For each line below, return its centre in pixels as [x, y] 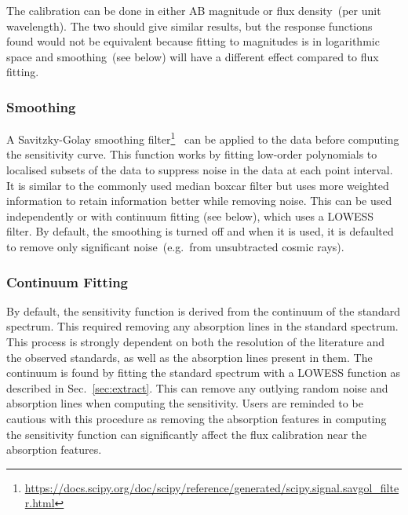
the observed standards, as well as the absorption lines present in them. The [189, 357]
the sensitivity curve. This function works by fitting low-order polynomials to [192, 154]
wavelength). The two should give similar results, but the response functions [189, 26]
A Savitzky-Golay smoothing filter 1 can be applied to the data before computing [203, 138]
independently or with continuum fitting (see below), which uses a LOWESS [190, 215]
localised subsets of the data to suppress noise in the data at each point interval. [200, 170]
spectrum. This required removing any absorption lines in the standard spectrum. [202, 326]
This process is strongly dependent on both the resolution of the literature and [196, 342]
